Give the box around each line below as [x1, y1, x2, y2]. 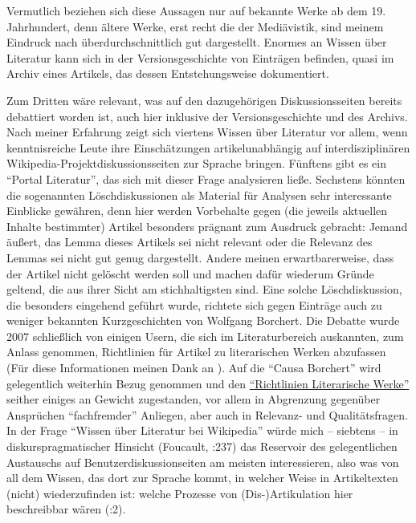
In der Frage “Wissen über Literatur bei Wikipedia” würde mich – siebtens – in [6, 422, 398, 439]
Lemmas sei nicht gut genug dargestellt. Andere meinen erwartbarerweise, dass [6, 249, 394, 266]
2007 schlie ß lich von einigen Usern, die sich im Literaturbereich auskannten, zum [6, 327, 404, 344]
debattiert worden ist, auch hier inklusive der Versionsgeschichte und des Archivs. [6, 107, 408, 124]
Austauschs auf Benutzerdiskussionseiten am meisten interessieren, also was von [6, 453, 399, 470]
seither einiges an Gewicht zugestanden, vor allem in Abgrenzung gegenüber [6, 391, 381, 407]
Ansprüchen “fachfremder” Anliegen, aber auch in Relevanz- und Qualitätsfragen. [6, 406, 408, 423]
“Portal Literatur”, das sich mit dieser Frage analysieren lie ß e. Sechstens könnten [6, 170, 406, 187]
